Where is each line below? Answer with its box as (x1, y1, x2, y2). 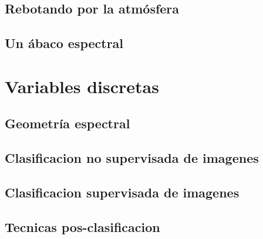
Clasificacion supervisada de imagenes (5, 183, 240, 201)
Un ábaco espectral (5, 34, 124, 52)
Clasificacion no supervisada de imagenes (5, 149, 259, 167)
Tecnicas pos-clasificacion (5, 217, 160, 235)
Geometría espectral (5, 114, 130, 132)
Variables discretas (5, 74, 159, 98)
